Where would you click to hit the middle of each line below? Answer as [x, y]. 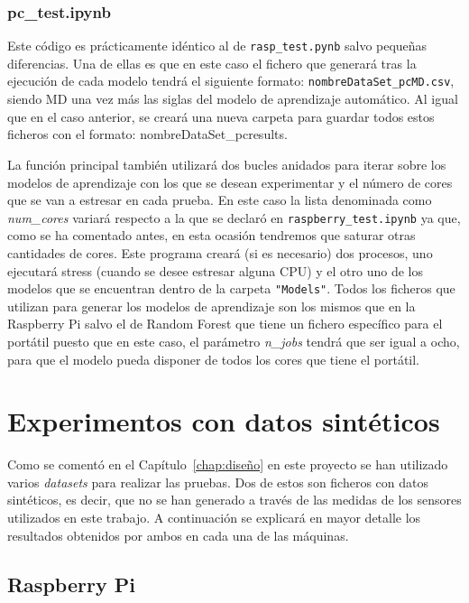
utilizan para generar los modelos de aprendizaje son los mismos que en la [212, 306]
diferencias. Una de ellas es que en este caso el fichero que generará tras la [212, 63]
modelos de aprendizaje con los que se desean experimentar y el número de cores [230, 182]
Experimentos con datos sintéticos [224, 421]
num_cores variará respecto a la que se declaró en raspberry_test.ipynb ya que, [234, 217]
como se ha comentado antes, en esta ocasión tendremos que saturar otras [212, 235]
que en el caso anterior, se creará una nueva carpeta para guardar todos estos [221, 116]
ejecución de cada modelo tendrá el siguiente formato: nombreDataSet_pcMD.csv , [231, 81]
